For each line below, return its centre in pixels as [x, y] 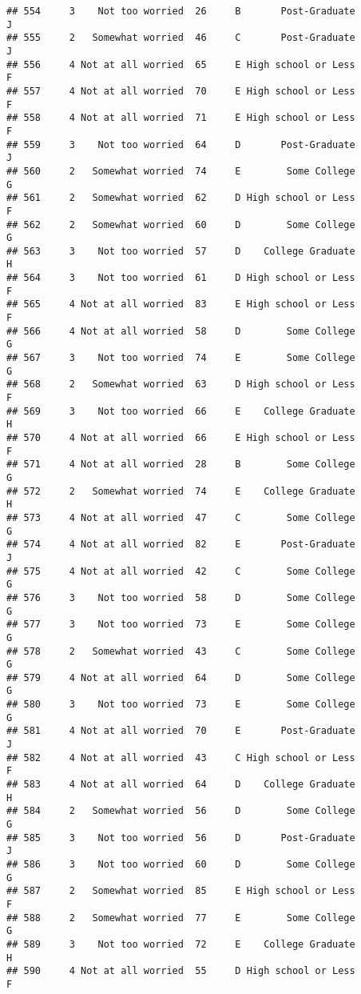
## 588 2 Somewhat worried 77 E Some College [181, 918]
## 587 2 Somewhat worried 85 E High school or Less [181, 891]
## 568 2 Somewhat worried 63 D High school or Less [181, 385]
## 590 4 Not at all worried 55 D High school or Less [181, 971]
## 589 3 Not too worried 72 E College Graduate [181, 944]
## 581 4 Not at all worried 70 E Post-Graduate [181, 731]
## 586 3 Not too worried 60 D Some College [181, 864]
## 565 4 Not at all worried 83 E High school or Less [181, 305]
